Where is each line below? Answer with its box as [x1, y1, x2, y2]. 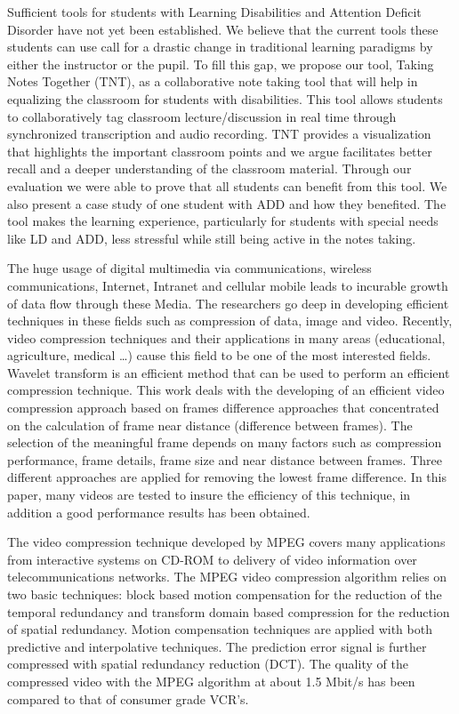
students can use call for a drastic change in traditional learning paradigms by [7, 37, 433, 56]
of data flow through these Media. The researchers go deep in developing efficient [7, 293, 449, 312]
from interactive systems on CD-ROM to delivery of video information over [7, 550, 417, 568]
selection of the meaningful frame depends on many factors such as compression [7, 433, 442, 452]
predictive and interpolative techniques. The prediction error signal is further [7, 637, 427, 655]
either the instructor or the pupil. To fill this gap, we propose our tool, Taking [7, 54, 434, 73]
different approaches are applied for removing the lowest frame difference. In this [7, 468, 447, 486]
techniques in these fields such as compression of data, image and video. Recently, [7, 311, 453, 330]
